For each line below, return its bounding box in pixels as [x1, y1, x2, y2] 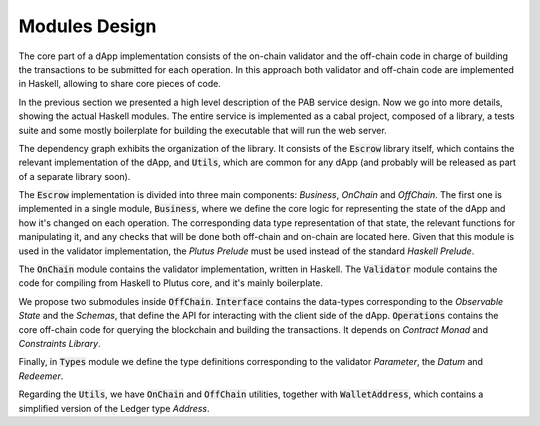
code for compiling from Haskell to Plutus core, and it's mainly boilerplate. [18, 277, 324, 289]
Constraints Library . [18, 337, 101, 349]
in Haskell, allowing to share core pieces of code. [18, 78, 222, 90]
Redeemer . [18, 370, 64, 382]
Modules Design [18, 15, 157, 37]
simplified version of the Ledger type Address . [18, 402, 210, 414]
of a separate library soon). [18, 170, 131, 182]
